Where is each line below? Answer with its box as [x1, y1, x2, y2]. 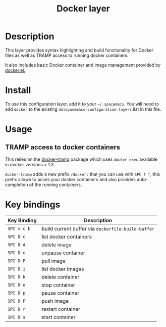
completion [5, 182, 28, 187]
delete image [41, 241, 72, 248]
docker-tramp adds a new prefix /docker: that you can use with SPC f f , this [5, 171, 160, 177]
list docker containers [41, 233, 92, 240]
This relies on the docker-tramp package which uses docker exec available [5, 156, 158, 162]
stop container [41, 281, 75, 288]
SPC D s [7, 314, 26, 320]
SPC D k [7, 274, 26, 280]
